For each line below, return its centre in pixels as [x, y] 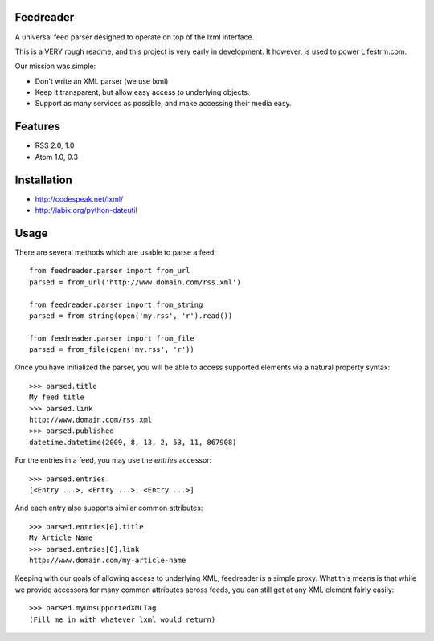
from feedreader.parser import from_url [110, 271]
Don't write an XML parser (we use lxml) [102, 81]
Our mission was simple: [55, 66]
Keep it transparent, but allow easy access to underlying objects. [142, 92]
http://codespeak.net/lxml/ [79, 199]
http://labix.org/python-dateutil [86, 210]
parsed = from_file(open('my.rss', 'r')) [112, 350]
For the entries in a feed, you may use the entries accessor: [113, 460]
